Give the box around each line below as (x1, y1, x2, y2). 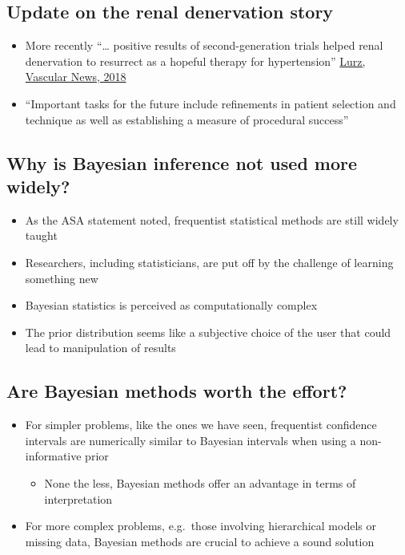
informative (25, 448, 82, 464)
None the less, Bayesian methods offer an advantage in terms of (44, 474, 356, 491)
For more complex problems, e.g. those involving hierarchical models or (25, 517, 376, 534)
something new (25, 269, 98, 286)
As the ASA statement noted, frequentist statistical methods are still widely (25, 211, 399, 228)
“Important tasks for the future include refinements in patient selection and (25, 95, 396, 111)
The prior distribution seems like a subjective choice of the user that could (25, 323, 391, 340)
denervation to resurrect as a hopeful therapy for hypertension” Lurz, (25, 52, 366, 69)
